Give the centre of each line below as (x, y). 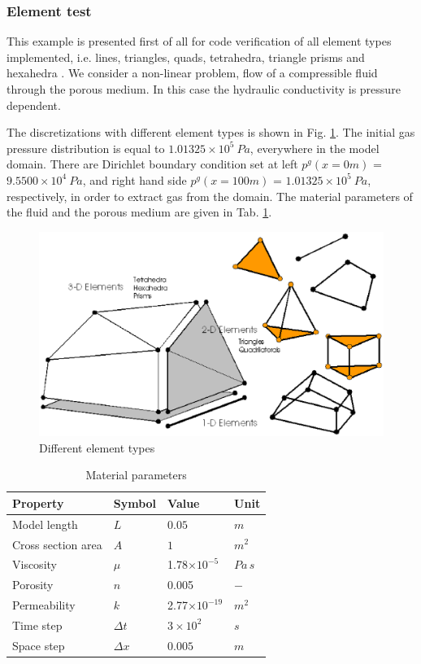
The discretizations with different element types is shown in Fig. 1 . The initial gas (211, 132)
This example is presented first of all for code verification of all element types (199, 41)
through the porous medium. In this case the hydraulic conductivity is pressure (204, 89)
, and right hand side (135, 179)
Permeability (44, 605)
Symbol (135, 502)
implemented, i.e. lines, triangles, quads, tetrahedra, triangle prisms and (186, 57)
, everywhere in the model (315, 148)
